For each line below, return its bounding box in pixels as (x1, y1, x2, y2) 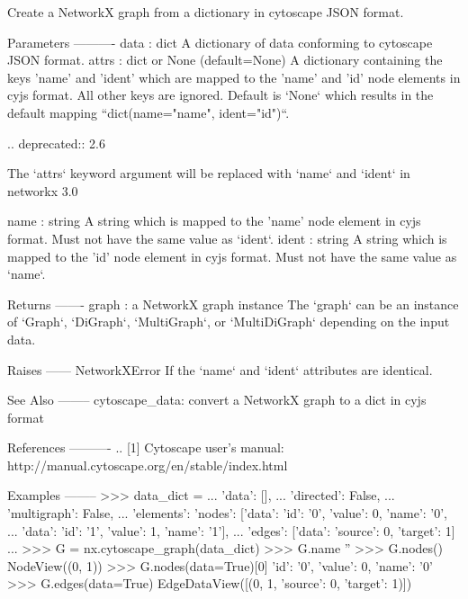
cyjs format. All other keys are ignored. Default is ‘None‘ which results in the (7, 85, 434, 104)
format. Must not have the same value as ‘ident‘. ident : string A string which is (7, 228, 447, 247)
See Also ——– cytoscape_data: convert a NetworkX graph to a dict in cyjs (7, 390, 427, 409)
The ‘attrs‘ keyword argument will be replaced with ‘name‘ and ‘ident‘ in (7, 164, 410, 183)
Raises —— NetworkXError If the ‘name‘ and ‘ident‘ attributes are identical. (7, 360, 433, 379)
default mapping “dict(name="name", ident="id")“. (7, 103, 290, 121)
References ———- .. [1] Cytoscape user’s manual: (7, 438, 284, 457)
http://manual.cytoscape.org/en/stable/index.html (7, 455, 288, 474)
